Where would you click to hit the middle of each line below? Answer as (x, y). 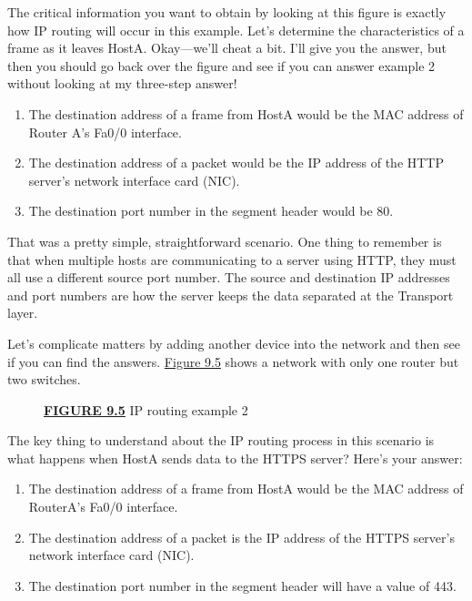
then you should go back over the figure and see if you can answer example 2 (221, 65)
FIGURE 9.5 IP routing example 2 (146, 409)
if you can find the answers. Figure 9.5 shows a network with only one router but (233, 361)
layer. (23, 313)
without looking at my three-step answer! (122, 83)
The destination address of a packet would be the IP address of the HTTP (236, 163)
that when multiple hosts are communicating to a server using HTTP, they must (232, 259)
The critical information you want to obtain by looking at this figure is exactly (227, 12)
